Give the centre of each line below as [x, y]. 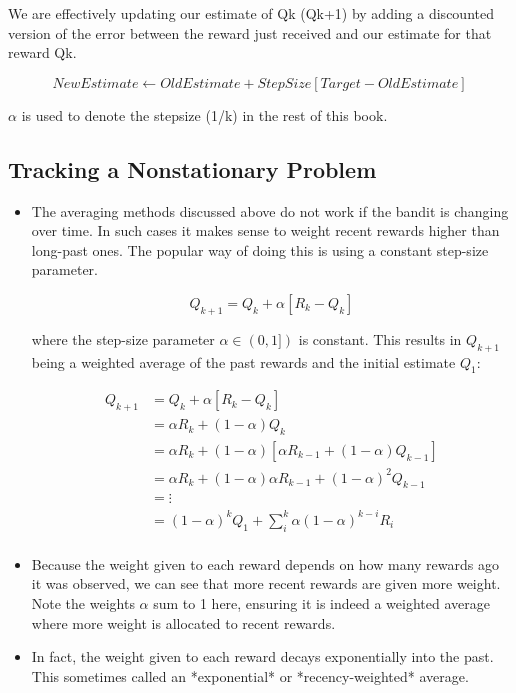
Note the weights [83, 602]
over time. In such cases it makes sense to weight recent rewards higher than [265, 230]
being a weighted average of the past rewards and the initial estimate [243, 361]
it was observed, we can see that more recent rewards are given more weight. [266, 583]
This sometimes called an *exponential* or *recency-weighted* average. [250, 675]
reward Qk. [42, 52]
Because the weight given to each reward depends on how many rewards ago [265, 563]
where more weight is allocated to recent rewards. [183, 622]
